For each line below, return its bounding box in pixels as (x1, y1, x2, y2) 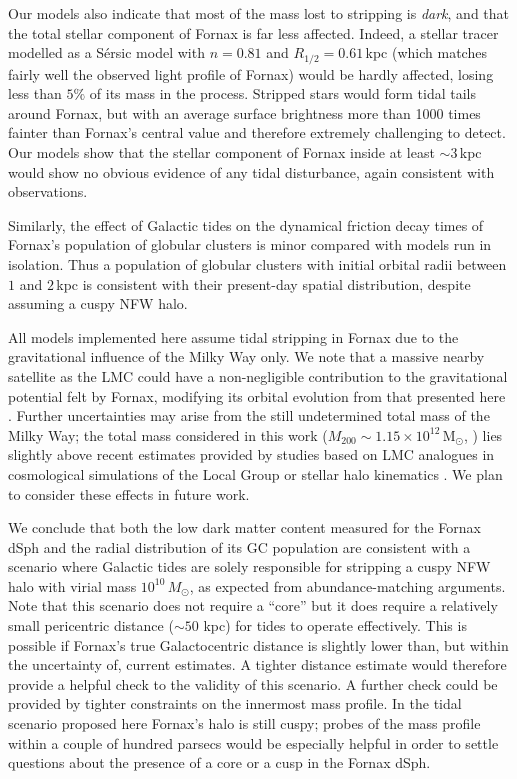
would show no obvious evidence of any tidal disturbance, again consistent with (8, 161, 495, 182)
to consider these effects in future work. (8, 483, 250, 504)
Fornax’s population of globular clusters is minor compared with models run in (8, 234, 492, 255)
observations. (8, 181, 88, 202)
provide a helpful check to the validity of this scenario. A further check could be (8, 673, 498, 694)
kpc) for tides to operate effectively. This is (203, 615, 467, 636)
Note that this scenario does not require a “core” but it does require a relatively (8, 595, 498, 616)
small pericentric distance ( (8, 615, 174, 636)
